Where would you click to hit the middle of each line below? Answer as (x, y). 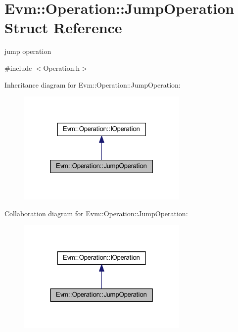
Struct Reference (63, 27)
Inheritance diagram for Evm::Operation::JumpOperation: (93, 84)
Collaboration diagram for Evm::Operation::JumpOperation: (96, 213)
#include (18, 68)
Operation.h (62, 68)
